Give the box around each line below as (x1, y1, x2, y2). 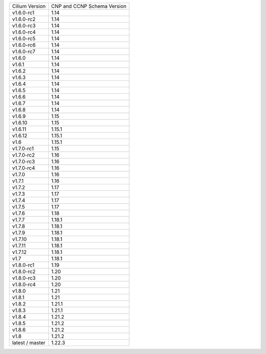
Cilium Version (12, 3, 46, 9)
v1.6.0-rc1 (12, 9, 34, 16)
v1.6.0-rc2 (12, 16, 36, 22)
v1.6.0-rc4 (12, 29, 36, 35)
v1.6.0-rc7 (12, 48, 35, 55)
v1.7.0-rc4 (12, 165, 35, 171)
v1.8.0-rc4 (12, 281, 36, 288)
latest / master (12, 339, 46, 346)
